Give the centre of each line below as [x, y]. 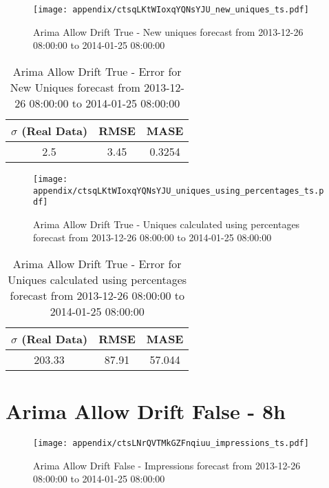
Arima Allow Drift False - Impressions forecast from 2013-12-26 [167, 465]
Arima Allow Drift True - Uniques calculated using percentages [167, 224]
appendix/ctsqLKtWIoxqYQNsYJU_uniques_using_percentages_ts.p [179, 191]
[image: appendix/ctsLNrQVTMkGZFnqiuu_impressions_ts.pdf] [171, 444]
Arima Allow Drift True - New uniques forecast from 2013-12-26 [168, 31]
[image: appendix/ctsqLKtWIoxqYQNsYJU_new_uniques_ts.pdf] [171, 10]
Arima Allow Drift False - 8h [146, 411]
